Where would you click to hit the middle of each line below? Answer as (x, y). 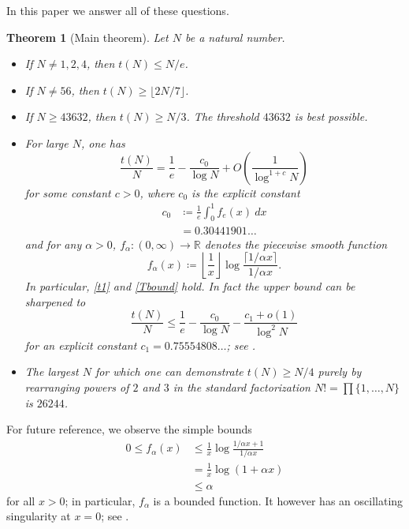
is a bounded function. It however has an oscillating (278, 500)
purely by (340, 371)
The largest (52, 371)
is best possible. (331, 116)
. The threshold (223, 116)
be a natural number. (235, 37)
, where (157, 192)
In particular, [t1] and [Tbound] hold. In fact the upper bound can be (190, 286)
